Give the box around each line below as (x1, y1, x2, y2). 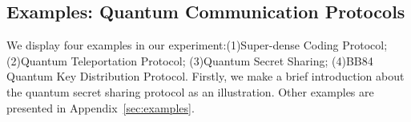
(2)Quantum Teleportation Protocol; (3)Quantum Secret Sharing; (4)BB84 (6, 52, 373, 69)
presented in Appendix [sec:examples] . (6, 99, 195, 116)
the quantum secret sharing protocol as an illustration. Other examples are (6, 83, 374, 100)
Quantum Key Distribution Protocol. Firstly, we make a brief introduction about (6, 68, 405, 85)
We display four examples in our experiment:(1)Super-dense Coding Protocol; (6, 37, 388, 53)
